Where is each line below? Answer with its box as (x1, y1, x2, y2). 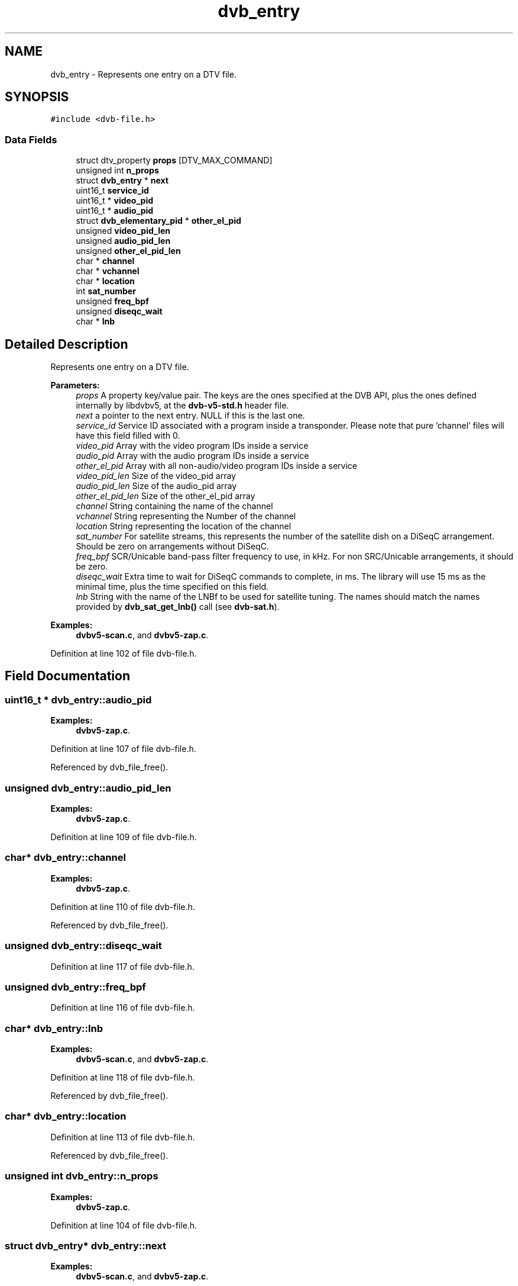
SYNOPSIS (5, 89, 69, 105)
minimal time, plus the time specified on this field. (76, 581, 269, 592)
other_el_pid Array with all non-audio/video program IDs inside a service (76, 461, 358, 471)
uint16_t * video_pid (76, 195, 154, 206)
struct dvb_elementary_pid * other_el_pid (76, 216, 241, 226)
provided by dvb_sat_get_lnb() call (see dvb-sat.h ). (76, 602, 280, 612)
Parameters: (50, 380, 100, 391)
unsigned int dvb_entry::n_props (5, 1170, 158, 1182)
